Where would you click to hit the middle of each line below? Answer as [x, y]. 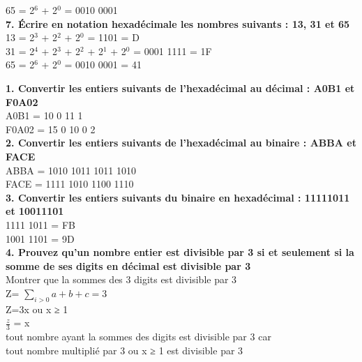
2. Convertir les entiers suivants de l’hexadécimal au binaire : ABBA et [181, 143]
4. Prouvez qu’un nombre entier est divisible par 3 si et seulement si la [180, 252]
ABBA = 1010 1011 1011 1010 [71, 170]
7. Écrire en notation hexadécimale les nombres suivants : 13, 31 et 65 [178, 23]
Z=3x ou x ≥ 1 [37, 309]
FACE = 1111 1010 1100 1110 [70, 184]
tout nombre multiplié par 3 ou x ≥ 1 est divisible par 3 [125, 350]
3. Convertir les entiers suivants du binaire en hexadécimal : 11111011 [178, 197]
